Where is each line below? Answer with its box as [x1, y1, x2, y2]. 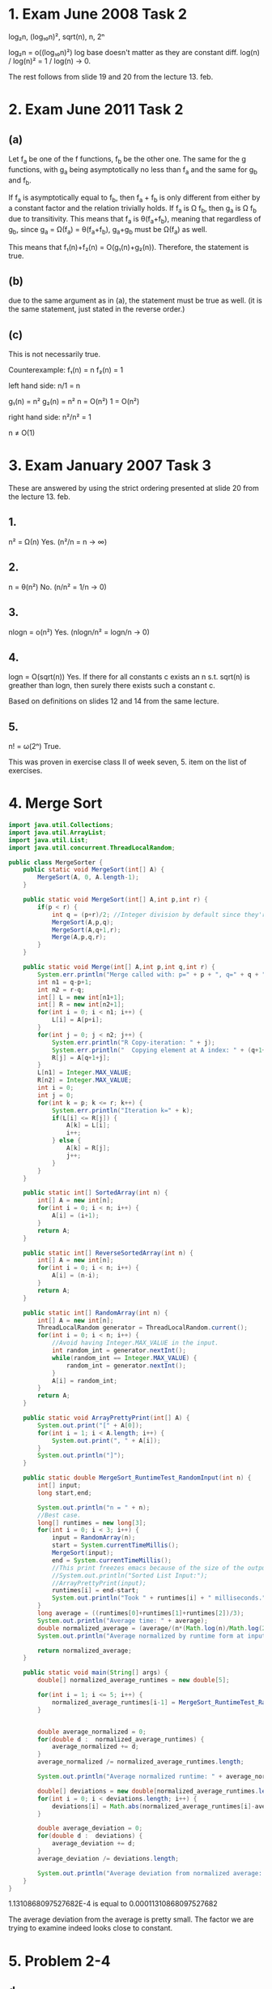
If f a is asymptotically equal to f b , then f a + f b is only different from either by [8, 192, 261, 204]
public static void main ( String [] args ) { [23, 1668, 168, 1677]
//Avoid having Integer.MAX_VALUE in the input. [51, 1339, 219, 1347]
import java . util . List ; [8, 836, 89, 844]
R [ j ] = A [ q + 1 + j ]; [51, 1053, 111, 1061]
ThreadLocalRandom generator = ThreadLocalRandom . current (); [37, 1324, 249, 1332]
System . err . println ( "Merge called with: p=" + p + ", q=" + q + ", [37, 971, 270, 979]
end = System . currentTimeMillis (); [51, 1556, 172, 1565]
